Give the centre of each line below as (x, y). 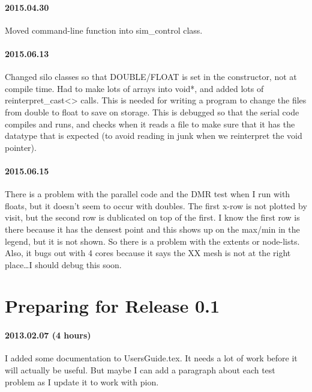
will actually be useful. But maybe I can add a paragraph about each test (140, 370)
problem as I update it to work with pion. (82, 381)
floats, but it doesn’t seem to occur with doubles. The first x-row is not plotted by (156, 205)
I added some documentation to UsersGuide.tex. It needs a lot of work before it (151, 358)
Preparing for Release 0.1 (112, 306)
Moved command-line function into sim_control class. (104, 30)
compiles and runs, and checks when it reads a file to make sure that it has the (150, 124)
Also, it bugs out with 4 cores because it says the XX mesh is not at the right (148, 253)
